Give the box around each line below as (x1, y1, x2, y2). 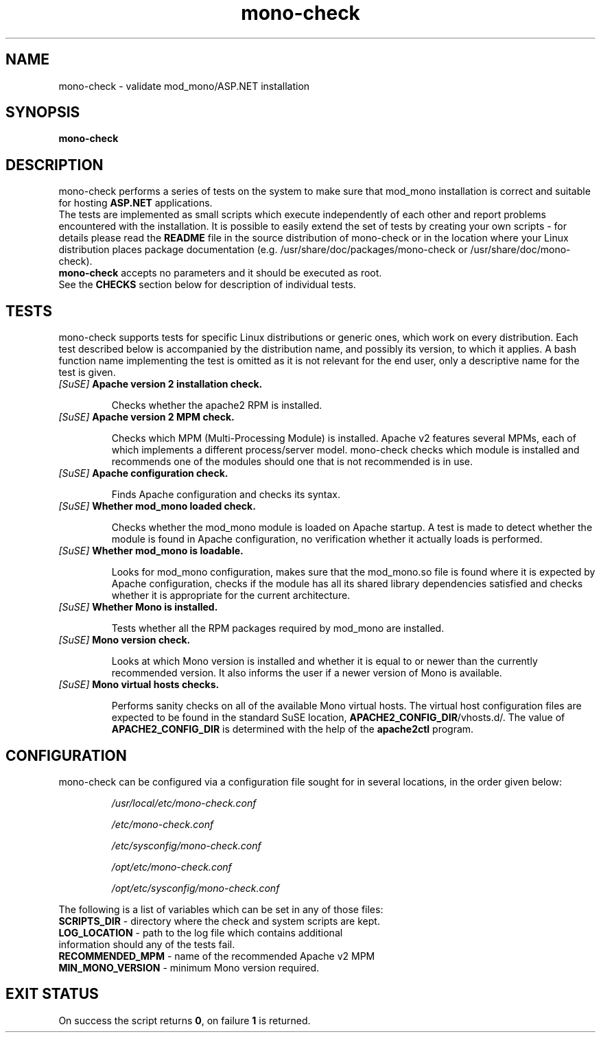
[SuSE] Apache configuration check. (58, 467, 228, 480)
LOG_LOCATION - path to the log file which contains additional (58, 926, 343, 939)
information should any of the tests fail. (58, 938, 235, 950)
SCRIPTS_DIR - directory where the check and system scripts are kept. (58, 915, 380, 927)
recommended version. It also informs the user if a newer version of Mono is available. (111, 667, 502, 679)
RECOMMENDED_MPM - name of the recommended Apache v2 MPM (58, 949, 375, 962)
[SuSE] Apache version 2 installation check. (58, 378, 263, 390)
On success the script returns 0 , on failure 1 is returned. (58, 1014, 311, 1026)
